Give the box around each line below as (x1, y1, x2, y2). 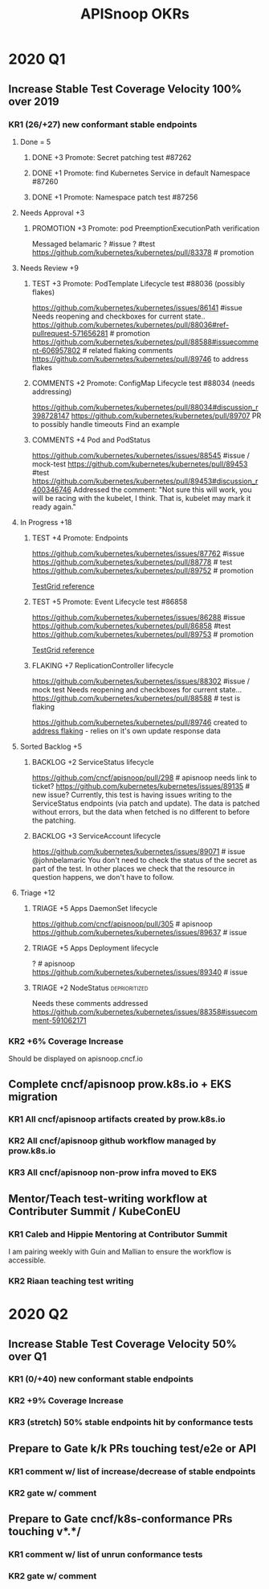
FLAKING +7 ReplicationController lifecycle (31, 660, 174, 670)
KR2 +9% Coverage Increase (8, 1395, 124, 1406)
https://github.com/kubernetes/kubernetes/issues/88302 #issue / (31, 676, 251, 686)
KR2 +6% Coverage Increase (8, 1035, 124, 1046)
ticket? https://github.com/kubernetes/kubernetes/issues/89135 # (31, 781, 251, 790)
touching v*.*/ (8, 1525, 82, 1538)
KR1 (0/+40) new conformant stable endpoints (8, 1373, 194, 1385)
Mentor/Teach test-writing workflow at (8, 1192, 207, 1205)
